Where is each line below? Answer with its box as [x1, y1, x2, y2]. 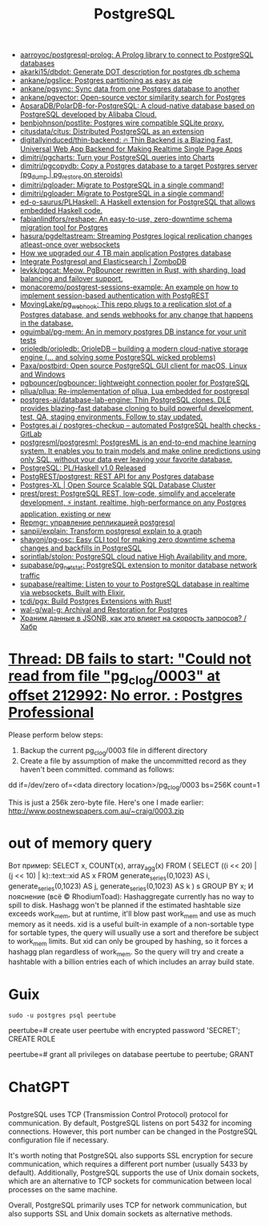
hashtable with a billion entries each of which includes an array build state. [8, 957, 255, 966]
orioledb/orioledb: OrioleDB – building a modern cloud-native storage [19, 344, 249, 353]
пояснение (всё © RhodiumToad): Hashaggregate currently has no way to [8, 892, 255, 901]
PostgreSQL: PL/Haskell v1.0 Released [19, 462, 147, 473]
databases [19, 58, 55, 68]
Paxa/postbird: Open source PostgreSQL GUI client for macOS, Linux [19, 361, 247, 370]
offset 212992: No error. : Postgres [8, 687, 243, 705]
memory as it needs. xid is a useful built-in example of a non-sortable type [8, 919, 255, 929]
